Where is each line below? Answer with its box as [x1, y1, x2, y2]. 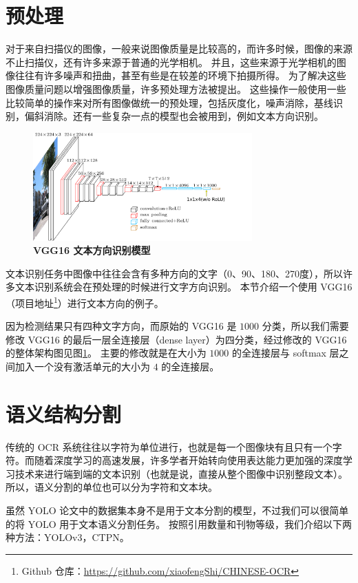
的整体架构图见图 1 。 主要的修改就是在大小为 [6, 346, 207, 360]
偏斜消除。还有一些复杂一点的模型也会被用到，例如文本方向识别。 [24, 109, 324, 123]
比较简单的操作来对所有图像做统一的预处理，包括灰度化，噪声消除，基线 [6, 95, 333, 109]
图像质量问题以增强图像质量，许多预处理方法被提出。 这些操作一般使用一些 [6, 81, 346, 96]
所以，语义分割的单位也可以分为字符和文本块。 [6, 480, 218, 494]
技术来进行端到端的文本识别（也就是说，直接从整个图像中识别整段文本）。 [14, 466, 348, 480]
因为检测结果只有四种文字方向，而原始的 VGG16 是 [6, 319, 237, 333]
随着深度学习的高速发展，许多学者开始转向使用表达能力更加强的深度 [34, 453, 343, 467]
